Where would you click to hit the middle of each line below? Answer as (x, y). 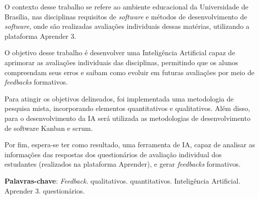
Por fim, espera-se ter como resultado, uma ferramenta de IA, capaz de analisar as (130, 145)
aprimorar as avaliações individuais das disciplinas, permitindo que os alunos (121, 62)
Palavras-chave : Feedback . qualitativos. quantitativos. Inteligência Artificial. (123, 180)
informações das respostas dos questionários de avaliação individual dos (113, 154)
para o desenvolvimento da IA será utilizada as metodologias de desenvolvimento (128, 118)
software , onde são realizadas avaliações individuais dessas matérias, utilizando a (127, 26)
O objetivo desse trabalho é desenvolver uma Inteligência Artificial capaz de (120, 52)
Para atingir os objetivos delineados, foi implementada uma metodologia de (119, 98)
